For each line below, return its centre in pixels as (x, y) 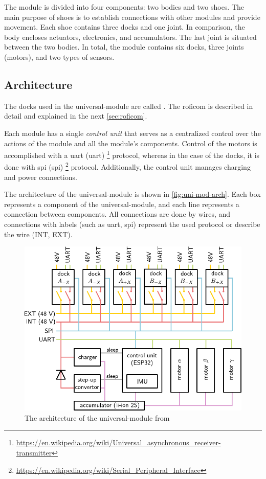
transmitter (34, 453)
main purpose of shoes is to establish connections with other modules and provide (132, 17)
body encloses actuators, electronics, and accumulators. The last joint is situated (130, 37)
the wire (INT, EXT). (38, 234)
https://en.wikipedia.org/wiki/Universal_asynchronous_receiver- (118, 442)
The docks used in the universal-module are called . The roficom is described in (129, 106)
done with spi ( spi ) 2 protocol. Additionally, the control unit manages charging (127, 166)
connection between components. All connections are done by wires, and (117, 214)
